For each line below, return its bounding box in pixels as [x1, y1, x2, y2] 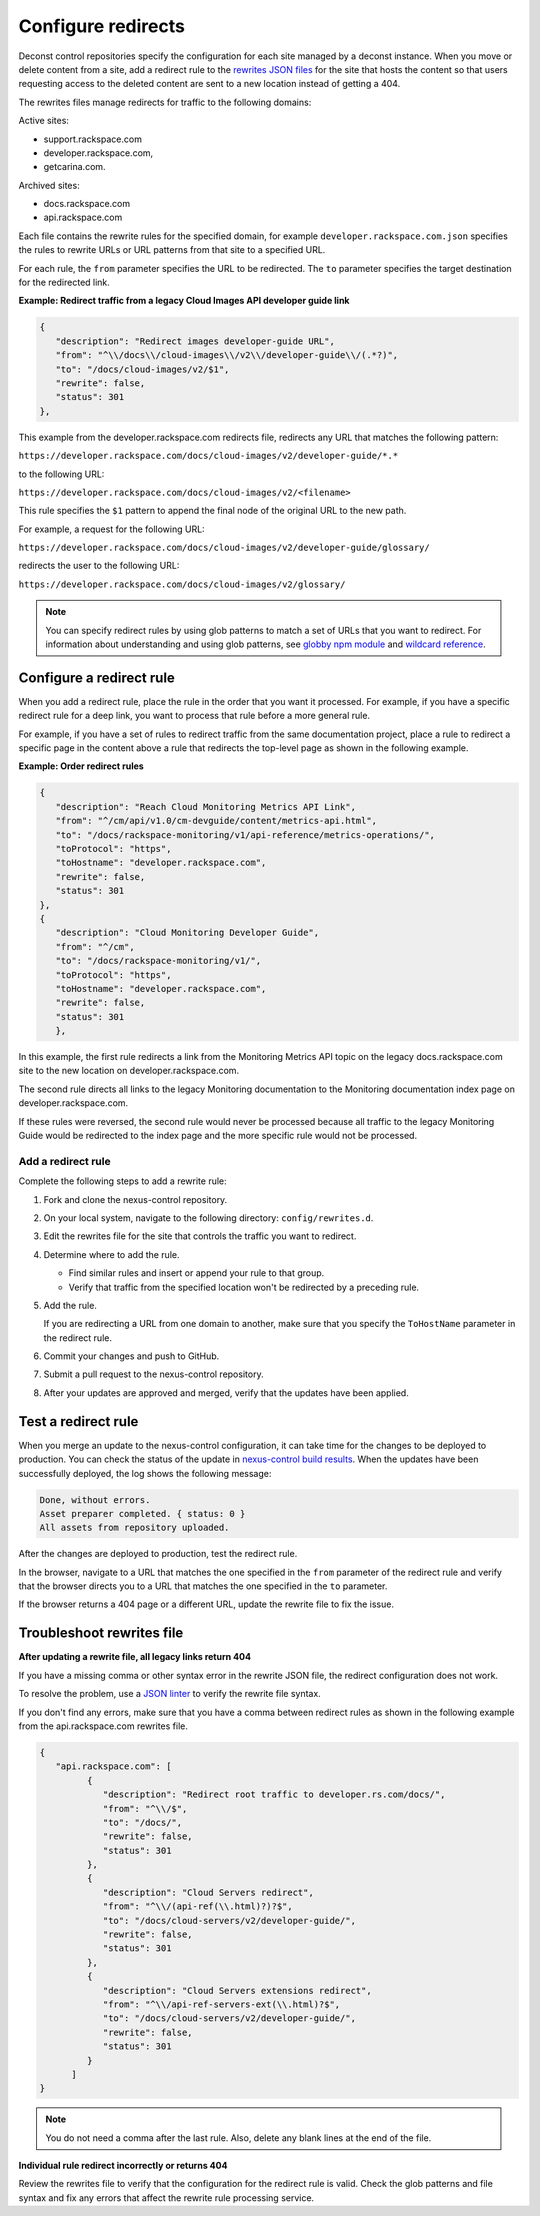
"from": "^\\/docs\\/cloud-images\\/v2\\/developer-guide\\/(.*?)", [55, 350, 399, 361]
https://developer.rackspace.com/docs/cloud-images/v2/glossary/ [18, 578, 346, 590]
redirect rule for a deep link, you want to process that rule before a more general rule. [18, 710, 370, 722]
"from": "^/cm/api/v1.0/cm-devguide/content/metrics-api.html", [55, 815, 378, 827]
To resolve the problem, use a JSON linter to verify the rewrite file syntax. [18, 1688, 322, 1700]
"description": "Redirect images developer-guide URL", [55, 335, 335, 347]
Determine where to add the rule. [43, 1248, 180, 1260]
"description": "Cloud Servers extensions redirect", [102, 1985, 372, 1996]
